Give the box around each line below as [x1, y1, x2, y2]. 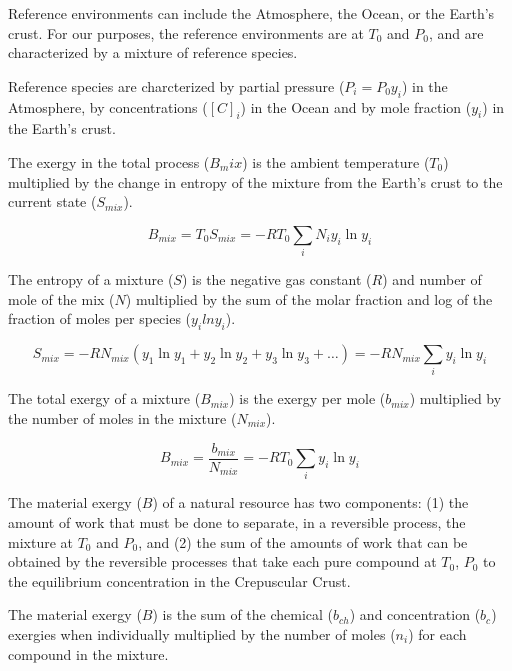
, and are [429, 22, 484, 43]
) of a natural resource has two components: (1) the [152, 492, 469, 513]
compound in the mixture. [8, 643, 169, 664]
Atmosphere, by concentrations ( [8, 96, 208, 117]
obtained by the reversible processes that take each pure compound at [8, 551, 437, 572]
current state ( [8, 191, 97, 212]
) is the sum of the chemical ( [152, 604, 334, 625]
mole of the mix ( [8, 288, 115, 309]
